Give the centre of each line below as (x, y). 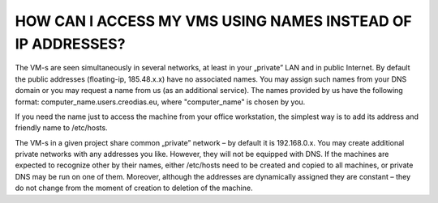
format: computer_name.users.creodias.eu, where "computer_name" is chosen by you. (160, 102)
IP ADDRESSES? (70, 44)
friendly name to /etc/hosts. (62, 128)
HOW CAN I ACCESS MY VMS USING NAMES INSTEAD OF (214, 21)
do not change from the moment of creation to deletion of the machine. (134, 188)
